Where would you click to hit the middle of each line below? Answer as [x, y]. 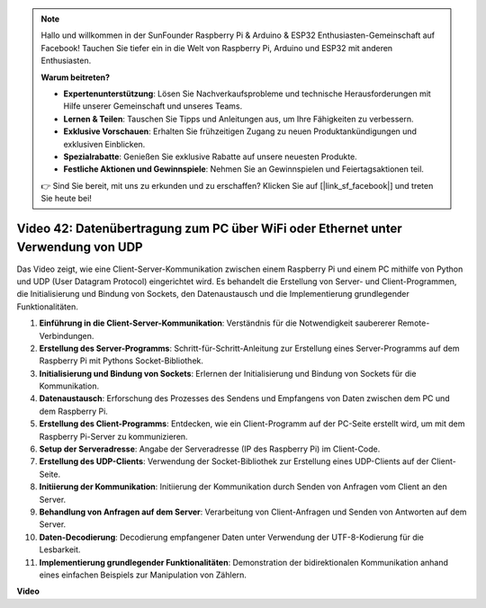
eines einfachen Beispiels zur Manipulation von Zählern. [143, 575]
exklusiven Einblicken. [104, 144]
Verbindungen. [67, 335]
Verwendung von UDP [80, 247]
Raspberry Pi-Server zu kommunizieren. [113, 436]
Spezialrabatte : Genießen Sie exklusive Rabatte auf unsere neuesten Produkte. [210, 156]
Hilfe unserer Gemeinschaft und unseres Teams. [153, 106]
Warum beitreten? [76, 77]
